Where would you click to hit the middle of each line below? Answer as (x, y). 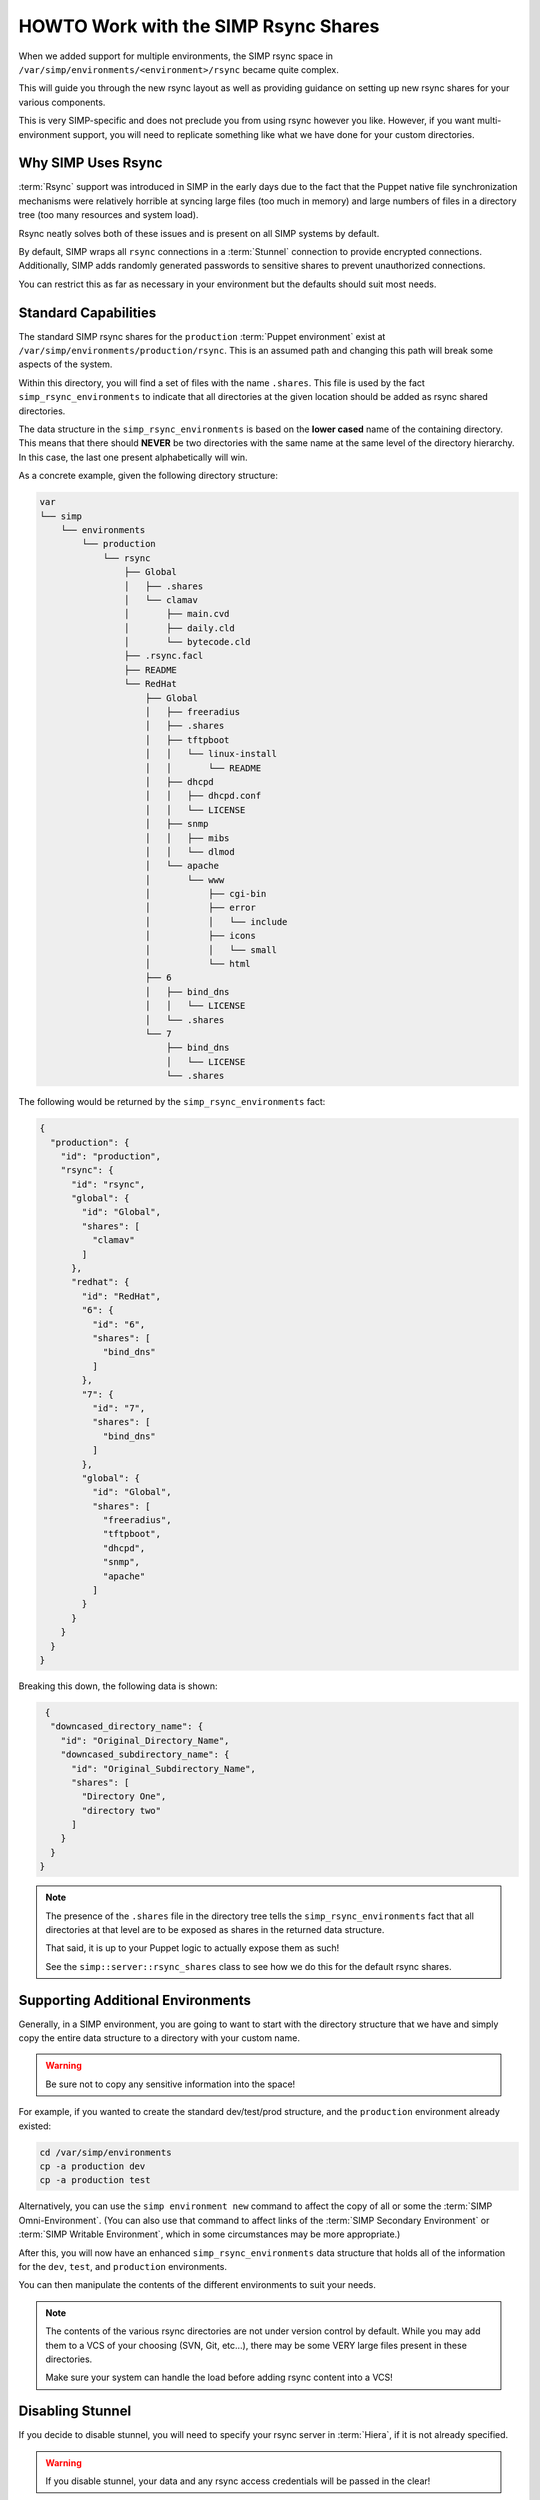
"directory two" (121, 1810)
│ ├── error (201, 908)
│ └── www (185, 879)
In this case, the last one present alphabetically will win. (133, 457)
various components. (62, 102)
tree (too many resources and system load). (108, 215)
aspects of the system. (65, 364)
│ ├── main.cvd (176, 614)
